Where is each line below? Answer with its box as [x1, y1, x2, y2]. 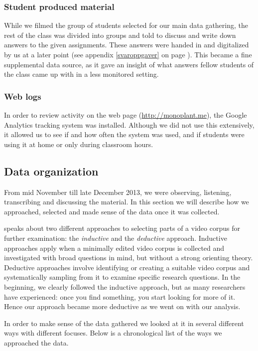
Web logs [4, 90, 41, 102]
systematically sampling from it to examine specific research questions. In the [4, 272, 241, 282]
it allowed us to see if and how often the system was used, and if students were [4, 129, 245, 140]
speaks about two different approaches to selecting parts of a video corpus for [4, 223, 240, 233]
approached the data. [4, 337, 69, 348]
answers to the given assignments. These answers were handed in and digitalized [4, 39, 249, 50]
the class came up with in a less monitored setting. [4, 69, 159, 79]
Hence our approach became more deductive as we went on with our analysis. [4, 301, 241, 312]
